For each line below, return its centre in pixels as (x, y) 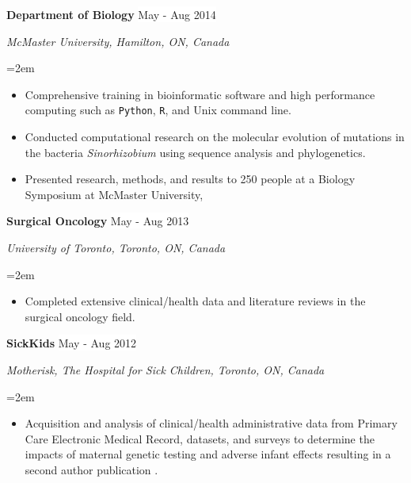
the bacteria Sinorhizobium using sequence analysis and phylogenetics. (195, 152)
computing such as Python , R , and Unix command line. (158, 110)
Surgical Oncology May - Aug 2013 (98, 221)
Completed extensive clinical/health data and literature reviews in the (195, 301)
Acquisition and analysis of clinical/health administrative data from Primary (211, 423)
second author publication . (91, 469)
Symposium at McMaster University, (114, 194)
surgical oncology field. (80, 316)
